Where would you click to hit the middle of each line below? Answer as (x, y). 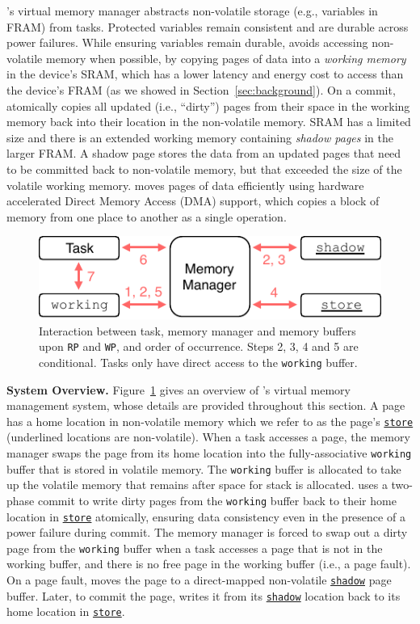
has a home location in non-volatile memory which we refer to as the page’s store (210, 421)
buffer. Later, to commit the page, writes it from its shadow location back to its (204, 595)
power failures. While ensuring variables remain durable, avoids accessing (187, 42)
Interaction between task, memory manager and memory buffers (197, 330)
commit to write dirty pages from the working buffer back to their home (217, 500)
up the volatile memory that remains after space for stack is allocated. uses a (197, 485)
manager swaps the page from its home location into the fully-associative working (209, 452)
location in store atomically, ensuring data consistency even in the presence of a (206, 516)
